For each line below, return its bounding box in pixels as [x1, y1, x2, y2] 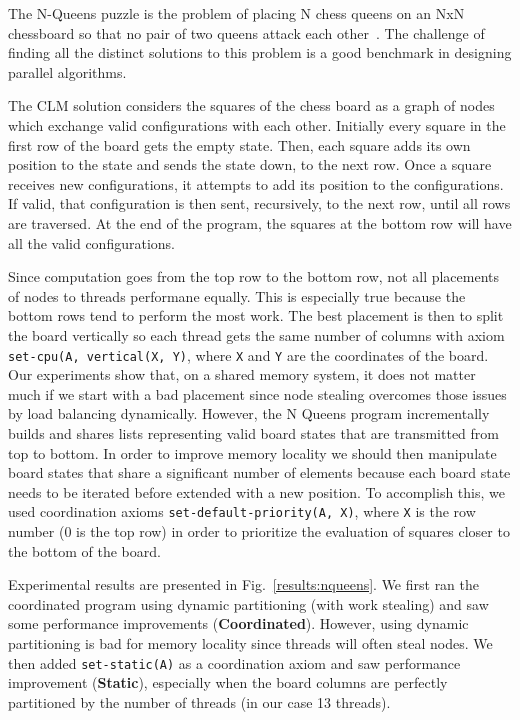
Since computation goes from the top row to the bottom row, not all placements [8, 266, 500, 287]
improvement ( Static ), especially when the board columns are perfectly [8, 672, 448, 693]
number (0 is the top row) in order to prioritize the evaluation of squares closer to [8, 520, 510, 541]
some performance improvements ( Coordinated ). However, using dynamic [8, 613, 469, 634]
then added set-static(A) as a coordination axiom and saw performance [8, 652, 461, 673]
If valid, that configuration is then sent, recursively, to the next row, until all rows [8, 193, 511, 214]
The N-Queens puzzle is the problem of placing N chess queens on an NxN [8, 3, 465, 23]
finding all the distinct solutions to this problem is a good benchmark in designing [8, 42, 512, 63]
